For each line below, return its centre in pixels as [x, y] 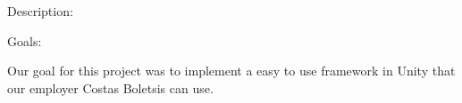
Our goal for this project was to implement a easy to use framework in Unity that [231, 71]
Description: [40, 11]
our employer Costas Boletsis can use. [110, 87]
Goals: [25, 40]
